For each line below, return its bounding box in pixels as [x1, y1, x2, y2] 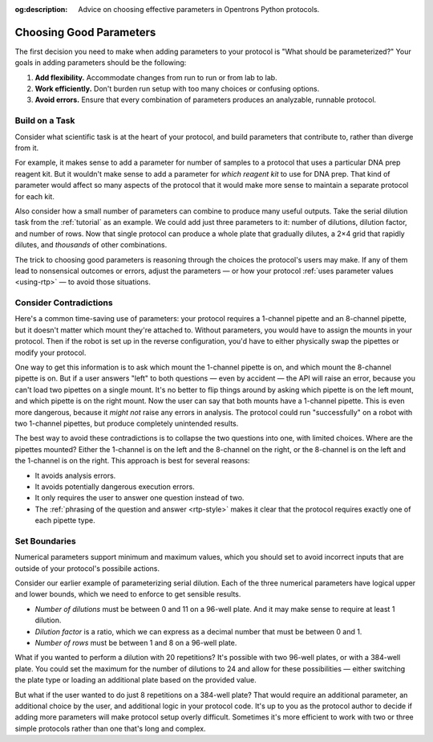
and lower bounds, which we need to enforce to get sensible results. [14, 589, 241, 599]
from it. [14, 143, 39, 153]
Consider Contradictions [14, 297, 113, 308]
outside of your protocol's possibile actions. [14, 563, 160, 573]
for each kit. [14, 191, 55, 201]
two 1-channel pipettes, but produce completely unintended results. [14, 418, 239, 428]
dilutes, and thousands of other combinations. [14, 240, 168, 250]
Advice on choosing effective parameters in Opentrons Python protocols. [78, 5, 320, 14]
